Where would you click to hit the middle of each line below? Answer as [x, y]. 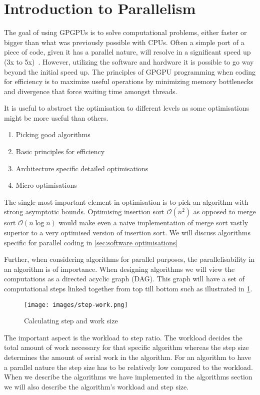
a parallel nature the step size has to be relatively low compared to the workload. [128, 367]
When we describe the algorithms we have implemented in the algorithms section [128, 377]
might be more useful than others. [56, 117]
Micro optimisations [46, 185]
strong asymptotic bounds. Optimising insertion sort [84, 212]
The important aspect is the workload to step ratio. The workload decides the [123, 337]
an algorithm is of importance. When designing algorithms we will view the [119, 269]
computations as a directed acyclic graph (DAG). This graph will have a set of [124, 279]
